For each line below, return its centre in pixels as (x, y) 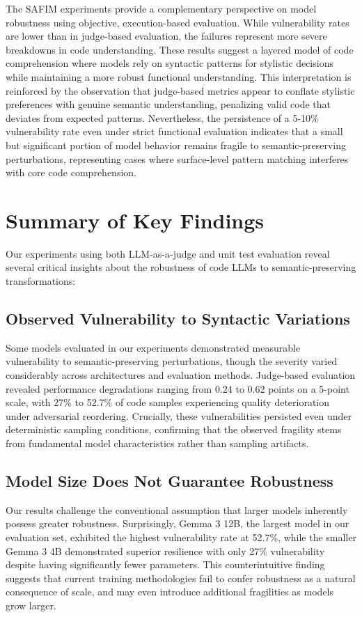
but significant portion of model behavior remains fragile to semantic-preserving (176, 145)
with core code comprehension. (71, 172)
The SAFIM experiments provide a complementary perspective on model (161, 8)
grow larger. (31, 605)
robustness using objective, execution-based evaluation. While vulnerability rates (178, 22)
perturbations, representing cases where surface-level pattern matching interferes (177, 158)
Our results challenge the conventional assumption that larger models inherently (177, 509)
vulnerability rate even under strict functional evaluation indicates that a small (174, 131)
